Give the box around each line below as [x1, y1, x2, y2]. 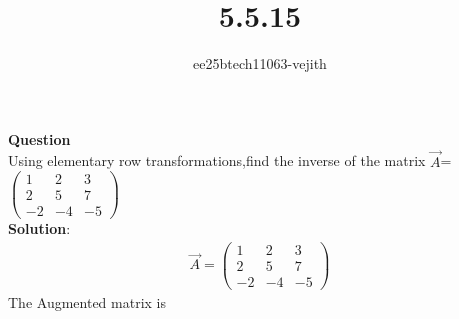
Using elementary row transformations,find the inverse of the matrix [8, 150, 426, 171]
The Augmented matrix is [8, 292, 166, 313]
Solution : [8, 218, 71, 239]
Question [8, 128, 71, 149]
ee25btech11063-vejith [193, 53, 327, 74]
